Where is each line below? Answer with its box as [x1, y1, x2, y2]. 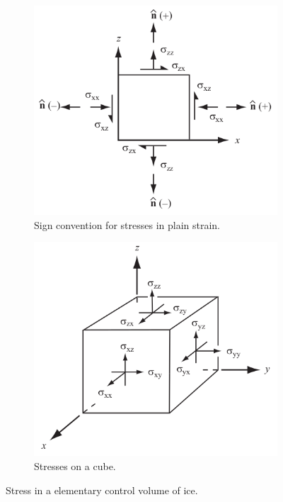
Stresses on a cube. [34, 458, 116, 473]
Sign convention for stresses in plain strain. [34, 217, 221, 232]
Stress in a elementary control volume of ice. [6, 482, 198, 497]
